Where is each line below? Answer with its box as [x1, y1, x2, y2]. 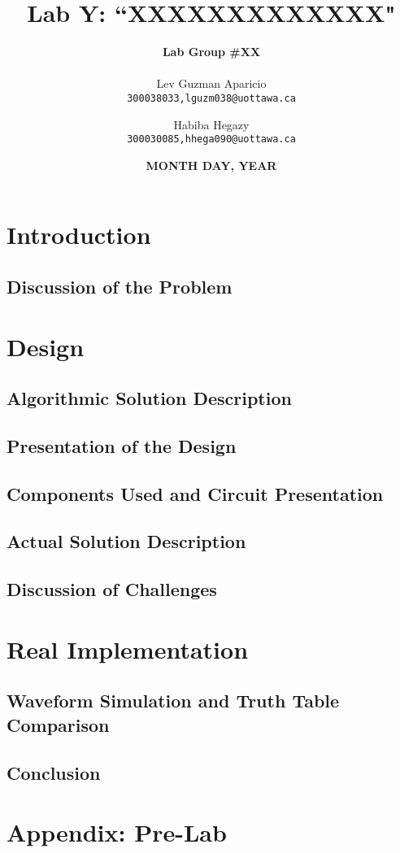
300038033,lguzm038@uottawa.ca [127, 92, 296, 104]
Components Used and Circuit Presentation [7, 481, 384, 506]
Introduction [7, 218, 151, 251]
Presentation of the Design [7, 433, 237, 458]
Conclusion [7, 759, 101, 785]
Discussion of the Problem [7, 273, 233, 298]
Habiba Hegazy [173, 115, 250, 133]
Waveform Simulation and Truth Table [7, 688, 340, 713]
